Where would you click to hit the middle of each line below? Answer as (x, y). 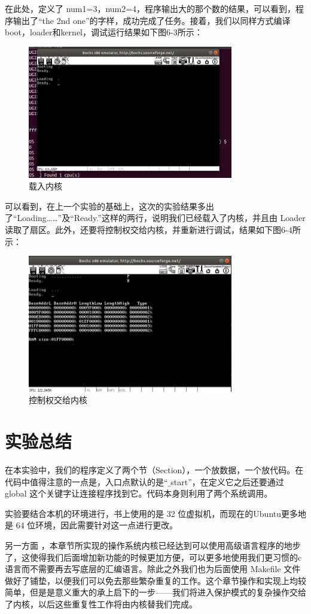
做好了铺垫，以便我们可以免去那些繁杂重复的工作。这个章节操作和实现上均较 (155, 580)
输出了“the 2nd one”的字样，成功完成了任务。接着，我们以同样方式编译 (152, 20)
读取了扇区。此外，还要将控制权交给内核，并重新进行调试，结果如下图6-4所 (153, 230)
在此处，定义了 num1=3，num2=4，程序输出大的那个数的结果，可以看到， (150, 8)
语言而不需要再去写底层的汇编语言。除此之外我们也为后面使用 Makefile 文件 (153, 569)
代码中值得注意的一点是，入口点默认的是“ (86, 481)
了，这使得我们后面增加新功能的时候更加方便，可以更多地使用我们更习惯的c (153, 557)
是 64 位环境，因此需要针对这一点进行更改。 (92, 525)
